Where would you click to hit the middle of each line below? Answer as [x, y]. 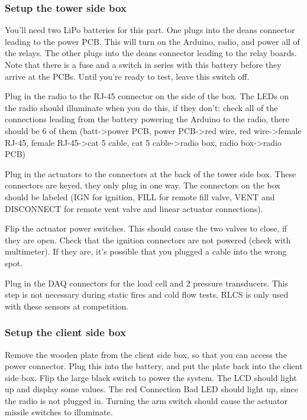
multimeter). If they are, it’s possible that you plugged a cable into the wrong [146, 251]
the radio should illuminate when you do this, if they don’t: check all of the [141, 107]
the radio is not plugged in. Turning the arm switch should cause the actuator [146, 400]
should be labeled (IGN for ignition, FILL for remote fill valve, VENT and [140, 196]
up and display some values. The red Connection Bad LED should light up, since [151, 389]
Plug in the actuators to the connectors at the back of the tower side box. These [151, 173]
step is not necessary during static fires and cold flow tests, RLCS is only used [147, 294]
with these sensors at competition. [67, 306]
